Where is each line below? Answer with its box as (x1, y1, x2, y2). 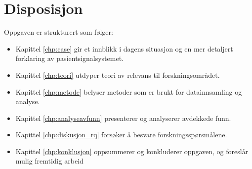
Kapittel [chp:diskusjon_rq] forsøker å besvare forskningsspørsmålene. (15, 129, 227, 140)
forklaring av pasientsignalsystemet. (15, 53, 124, 63)
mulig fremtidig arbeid (15, 156, 84, 166)
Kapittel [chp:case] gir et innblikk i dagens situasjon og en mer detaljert (15, 43, 233, 54)
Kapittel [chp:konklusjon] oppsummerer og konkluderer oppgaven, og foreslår (15, 146, 249, 156)
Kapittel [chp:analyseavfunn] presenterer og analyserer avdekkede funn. (15, 113, 231, 123)
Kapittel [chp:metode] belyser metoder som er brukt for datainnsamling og (15, 86, 242, 97)
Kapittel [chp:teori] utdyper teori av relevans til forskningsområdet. (15, 69, 220, 80)
